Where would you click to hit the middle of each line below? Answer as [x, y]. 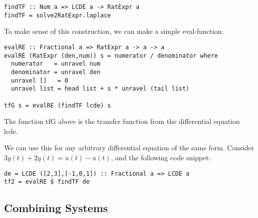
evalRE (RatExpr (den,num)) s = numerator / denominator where [111, 55]
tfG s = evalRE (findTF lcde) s [58, 105]
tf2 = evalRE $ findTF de [47, 182]
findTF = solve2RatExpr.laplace [58, 15]
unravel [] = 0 [40, 80]
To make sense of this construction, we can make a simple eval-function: [114, 31]
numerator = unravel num [56, 64]
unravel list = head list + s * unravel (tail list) [100, 89]
